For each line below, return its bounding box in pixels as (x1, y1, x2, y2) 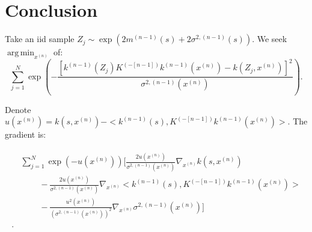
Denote (5, 103, 31, 115)
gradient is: (5, 128, 46, 141)
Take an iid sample (5, 32, 75, 45)
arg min (7, 49, 35, 58)
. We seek (252, 32, 287, 45)
